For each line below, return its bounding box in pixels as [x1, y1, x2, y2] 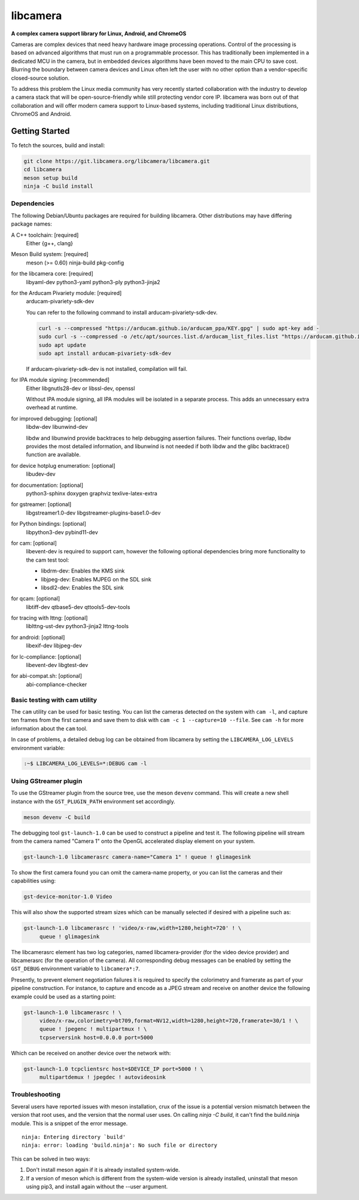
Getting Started [11, 126, 70, 136]
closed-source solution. [11, 74, 70, 81]
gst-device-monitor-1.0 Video [23, 893, 112, 900]
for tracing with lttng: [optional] [11, 614, 88, 622]
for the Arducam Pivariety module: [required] [11, 289, 122, 296]
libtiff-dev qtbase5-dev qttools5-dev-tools [26, 603, 130, 610]
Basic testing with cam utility [11, 696, 98, 704]
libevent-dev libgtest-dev [26, 662, 89, 669]
